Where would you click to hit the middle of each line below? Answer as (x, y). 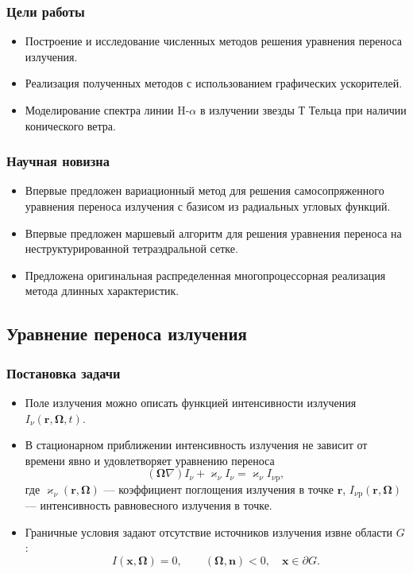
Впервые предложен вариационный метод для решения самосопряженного (205, 190)
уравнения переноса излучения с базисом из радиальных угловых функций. (208, 206)
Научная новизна (58, 161)
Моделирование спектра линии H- (107, 110)
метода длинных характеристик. (102, 291)
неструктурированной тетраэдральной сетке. (131, 248)
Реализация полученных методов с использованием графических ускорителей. (214, 83)
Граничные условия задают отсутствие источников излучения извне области (209, 531)
